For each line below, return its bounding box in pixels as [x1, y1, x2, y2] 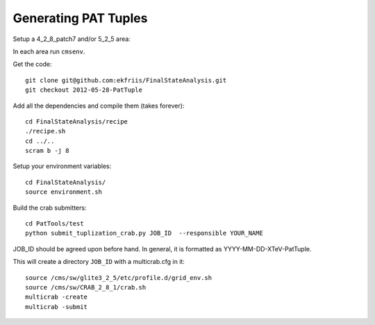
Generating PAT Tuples [12, 10, 148, 26]
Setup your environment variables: [12, 162, 112, 170]
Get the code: [12, 60, 52, 69]
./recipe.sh [25, 127, 66, 135]
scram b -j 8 [25, 147, 69, 155]
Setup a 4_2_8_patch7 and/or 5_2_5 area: [12, 35, 131, 43]
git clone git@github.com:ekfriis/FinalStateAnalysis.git [25, 76, 227, 84]
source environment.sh [25, 188, 103, 196]
